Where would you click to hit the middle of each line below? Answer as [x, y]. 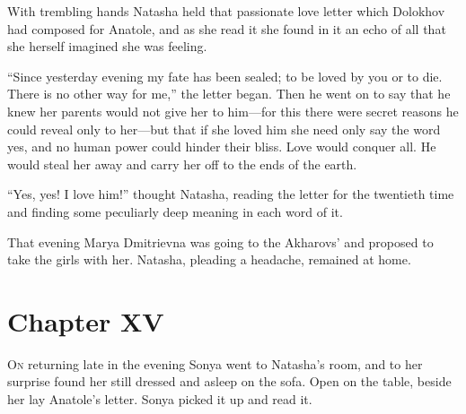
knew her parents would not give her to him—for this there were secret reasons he [233, 111]
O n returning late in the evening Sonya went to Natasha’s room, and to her [215, 363]
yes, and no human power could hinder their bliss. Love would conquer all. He [222, 147]
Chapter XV [86, 320]
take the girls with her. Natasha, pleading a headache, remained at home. [209, 259]
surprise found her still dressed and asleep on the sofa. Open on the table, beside [229, 381]
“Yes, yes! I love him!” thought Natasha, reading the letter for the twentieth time [231, 194]
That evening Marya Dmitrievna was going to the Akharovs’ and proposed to [220, 241]
